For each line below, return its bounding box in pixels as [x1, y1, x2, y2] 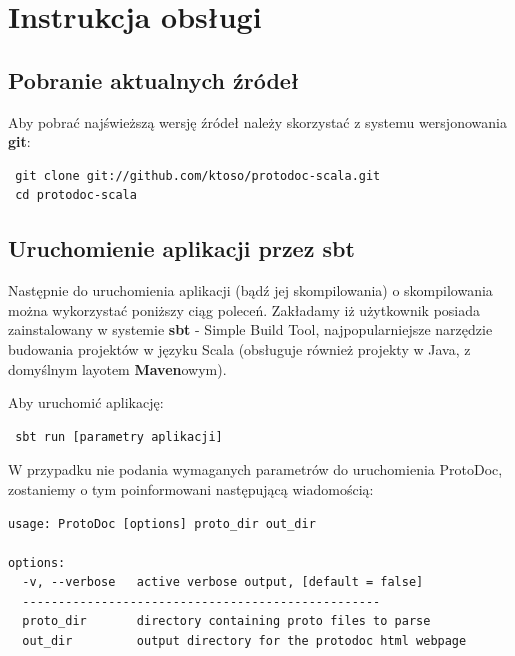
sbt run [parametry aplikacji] [15, 429, 223, 444]
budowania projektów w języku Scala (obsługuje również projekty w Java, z [8, 338, 471, 359]
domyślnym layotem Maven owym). [8, 358, 227, 379]
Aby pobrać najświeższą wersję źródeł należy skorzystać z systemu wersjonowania [8, 111, 507, 132]
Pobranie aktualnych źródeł [8, 64, 300, 95]
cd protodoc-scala [15, 188, 137, 203]
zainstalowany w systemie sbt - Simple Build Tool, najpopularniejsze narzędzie [8, 319, 493, 340]
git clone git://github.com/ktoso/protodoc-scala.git [15, 168, 381, 183]
